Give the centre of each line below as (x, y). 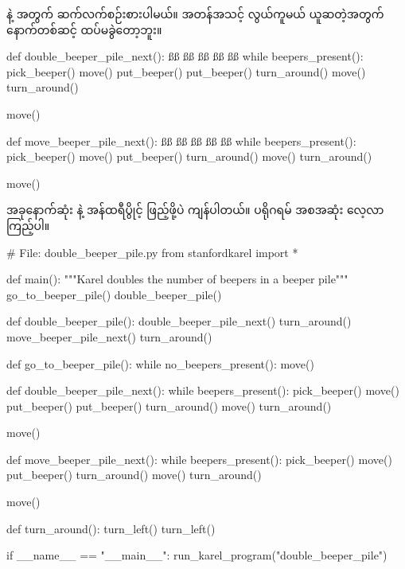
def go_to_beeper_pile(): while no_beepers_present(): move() (160, 363)
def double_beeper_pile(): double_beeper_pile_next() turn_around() (179, 321)
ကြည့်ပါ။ (28, 225)
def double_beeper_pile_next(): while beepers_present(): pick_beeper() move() (203, 390)
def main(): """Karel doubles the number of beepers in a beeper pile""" (177, 279)
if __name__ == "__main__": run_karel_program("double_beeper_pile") (197, 555)
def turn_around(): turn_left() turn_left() (111, 528)
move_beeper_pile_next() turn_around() (109, 336)
